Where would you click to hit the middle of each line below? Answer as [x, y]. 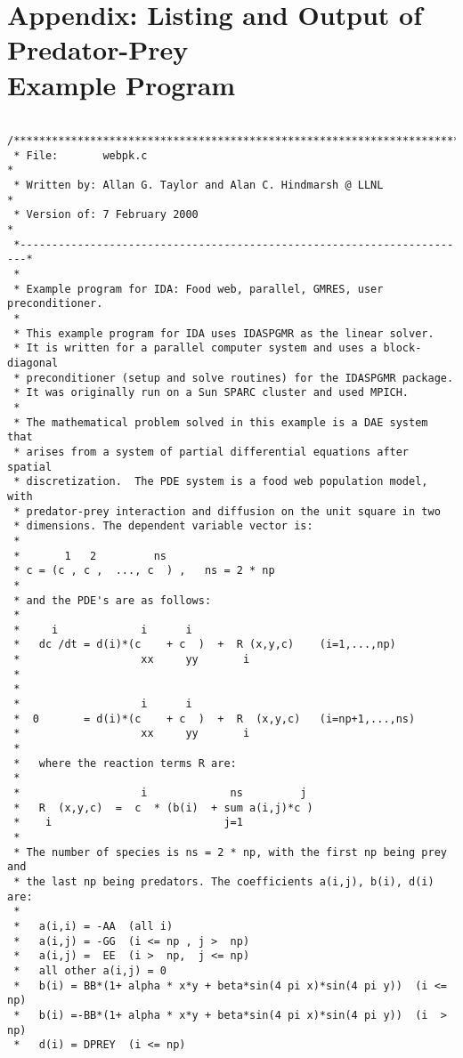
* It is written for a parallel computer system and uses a [195, 348]
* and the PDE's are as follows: [113, 600]
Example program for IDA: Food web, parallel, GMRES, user [205, 289]
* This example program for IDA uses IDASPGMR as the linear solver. [224, 333]
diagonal [33, 363]
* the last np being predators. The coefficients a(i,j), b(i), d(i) [224, 881]
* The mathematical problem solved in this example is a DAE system [221, 422]
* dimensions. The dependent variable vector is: [163, 526]
